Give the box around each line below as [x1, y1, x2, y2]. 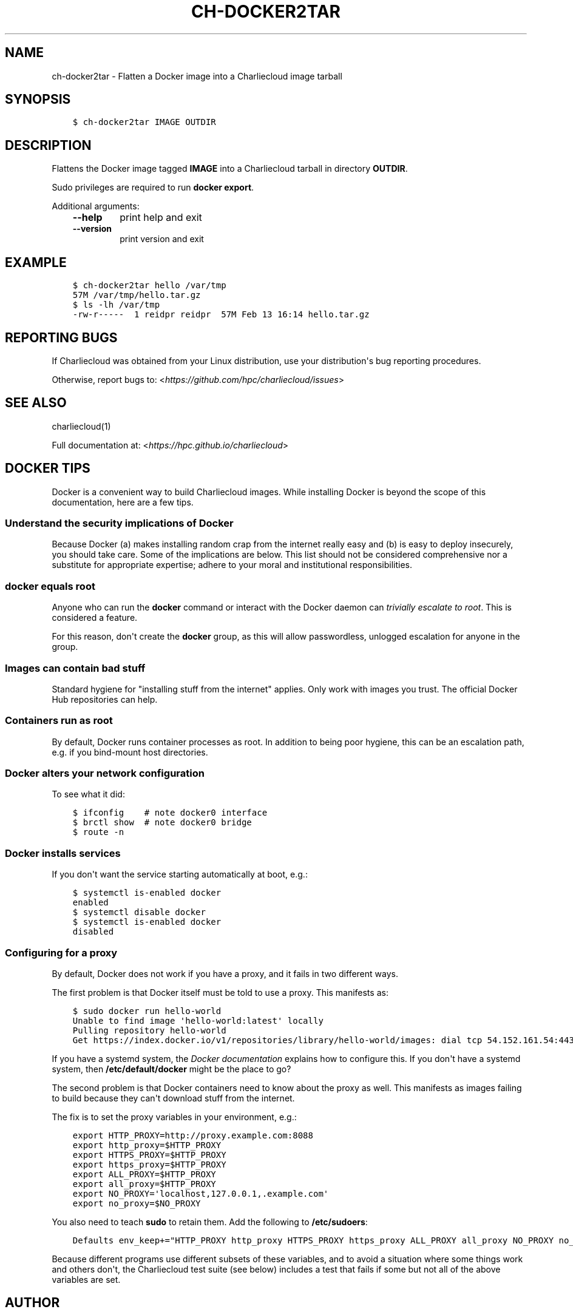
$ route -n [72, 827, 124, 837]
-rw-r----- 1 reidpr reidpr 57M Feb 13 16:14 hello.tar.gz [72, 309, 370, 320]
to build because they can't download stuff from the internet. [52, 1092, 295, 1103]
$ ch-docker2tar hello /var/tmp [72, 280, 226, 291]
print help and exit [120, 211, 202, 224]
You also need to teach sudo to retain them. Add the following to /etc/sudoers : [52, 1216, 368, 1227]
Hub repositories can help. [52, 694, 158, 705]
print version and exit [120, 234, 204, 245]
